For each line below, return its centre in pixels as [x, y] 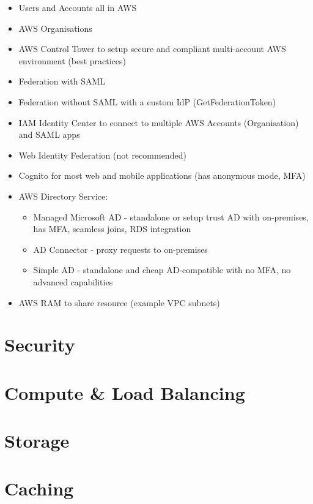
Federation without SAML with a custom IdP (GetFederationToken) [147, 101]
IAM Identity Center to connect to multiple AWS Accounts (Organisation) [159, 122]
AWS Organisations [55, 28]
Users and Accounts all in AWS [78, 7]
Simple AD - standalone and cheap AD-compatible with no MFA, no [162, 270]
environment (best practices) [72, 60]
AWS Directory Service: [63, 196]
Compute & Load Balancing [125, 392]
